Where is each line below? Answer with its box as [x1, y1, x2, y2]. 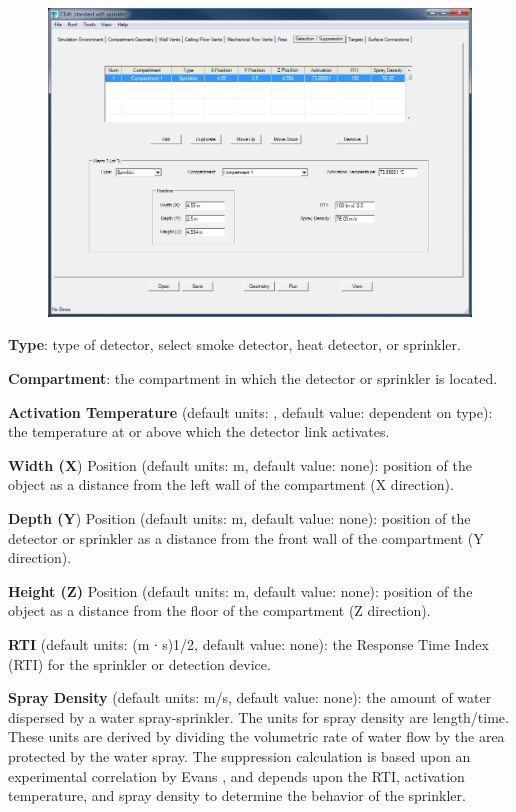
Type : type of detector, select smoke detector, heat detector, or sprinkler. [8, 334, 461, 355]
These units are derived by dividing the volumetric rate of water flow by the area [8, 726, 505, 747]
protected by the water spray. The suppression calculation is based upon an [8, 745, 471, 766]
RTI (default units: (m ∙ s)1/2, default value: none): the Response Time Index [8, 633, 489, 654]
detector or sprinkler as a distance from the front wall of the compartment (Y [8, 527, 484, 548]
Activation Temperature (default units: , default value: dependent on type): [8, 401, 493, 422]
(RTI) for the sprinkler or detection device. [8, 653, 271, 674]
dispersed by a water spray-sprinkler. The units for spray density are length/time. [8, 706, 509, 727]
